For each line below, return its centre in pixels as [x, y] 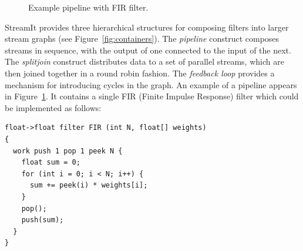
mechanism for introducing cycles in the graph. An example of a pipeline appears [151, 84]
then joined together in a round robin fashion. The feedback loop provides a [140, 73]
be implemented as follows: [53, 107]
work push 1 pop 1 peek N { [68, 151]
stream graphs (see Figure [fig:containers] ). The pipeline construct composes [142, 39]
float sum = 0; [51, 163]
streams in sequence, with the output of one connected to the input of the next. [148, 50]
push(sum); [43, 220]
